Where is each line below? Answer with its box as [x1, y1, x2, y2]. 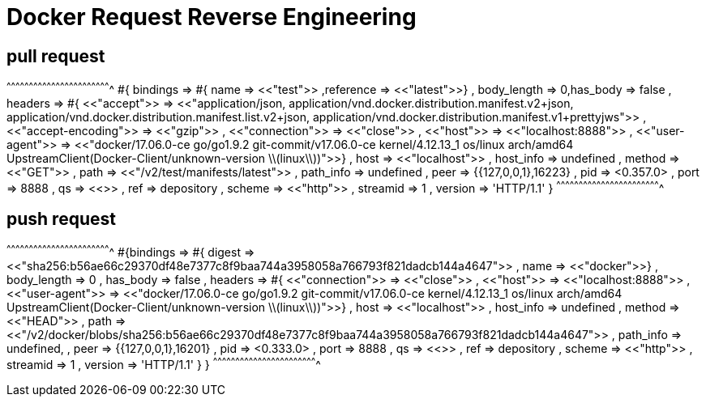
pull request [6, 45, 105, 66]
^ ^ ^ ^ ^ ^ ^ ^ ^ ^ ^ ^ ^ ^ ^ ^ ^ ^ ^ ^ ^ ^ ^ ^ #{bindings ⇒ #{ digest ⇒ [6, 243, 255, 259]
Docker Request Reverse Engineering [6, 3, 417, 31]
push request [6, 208, 116, 229]
